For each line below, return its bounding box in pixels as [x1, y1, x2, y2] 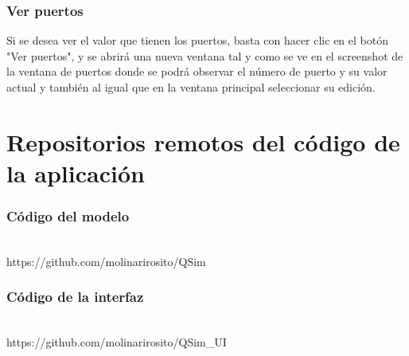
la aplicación [6, 156, 145, 189]
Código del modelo [6, 206, 130, 226]
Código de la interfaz [6, 287, 144, 307]
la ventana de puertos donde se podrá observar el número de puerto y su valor [6, 63, 388, 80]
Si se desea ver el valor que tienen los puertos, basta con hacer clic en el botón [6, 32, 388, 49]
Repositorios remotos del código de [6, 125, 400, 158]
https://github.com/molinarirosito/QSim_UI [6, 334, 227, 350]
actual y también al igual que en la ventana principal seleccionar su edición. [6, 79, 376, 95]
